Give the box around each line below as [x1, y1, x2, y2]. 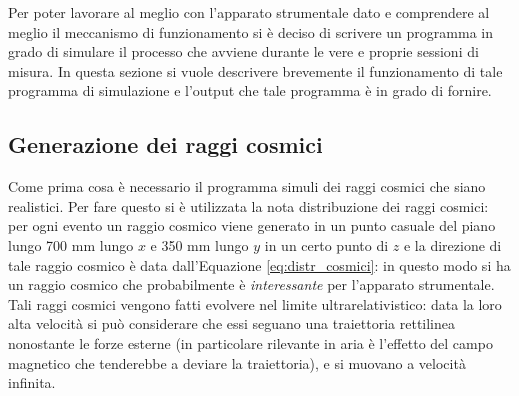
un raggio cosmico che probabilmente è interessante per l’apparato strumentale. [8, 274, 495, 295]
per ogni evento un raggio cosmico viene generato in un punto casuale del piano [8, 215, 496, 236]
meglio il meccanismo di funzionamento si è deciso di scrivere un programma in [8, 21, 493, 42]
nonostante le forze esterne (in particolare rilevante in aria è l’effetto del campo [8, 332, 493, 353]
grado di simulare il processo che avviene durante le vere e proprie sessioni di [8, 41, 479, 62]
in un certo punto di [264, 234, 389, 255]
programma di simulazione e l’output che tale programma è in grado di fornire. [8, 80, 492, 101]
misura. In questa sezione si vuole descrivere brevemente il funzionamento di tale [8, 60, 503, 81]
